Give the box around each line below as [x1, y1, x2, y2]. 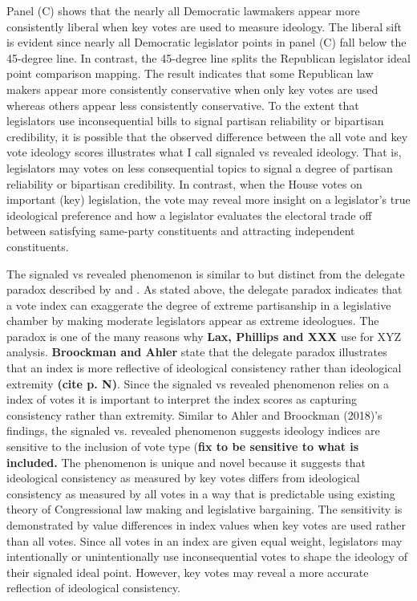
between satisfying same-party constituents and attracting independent [6, 222, 355, 239]
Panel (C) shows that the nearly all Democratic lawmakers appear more [6, 2, 360, 18]
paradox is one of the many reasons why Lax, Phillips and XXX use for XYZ [6, 327, 402, 344]
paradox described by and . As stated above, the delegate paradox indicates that [6, 281, 403, 298]
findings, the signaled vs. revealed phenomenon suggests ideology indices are [6, 422, 380, 439]
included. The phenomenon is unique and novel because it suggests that [6, 453, 366, 470]
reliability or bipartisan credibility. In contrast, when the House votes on [6, 175, 362, 192]
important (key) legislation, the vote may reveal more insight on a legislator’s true [6, 191, 411, 208]
